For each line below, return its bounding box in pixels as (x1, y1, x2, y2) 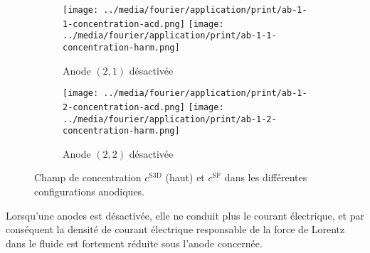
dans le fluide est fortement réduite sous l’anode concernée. (6, 235, 263, 250)
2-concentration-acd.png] (63, 102, 185, 112)
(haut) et (165, 170, 205, 185)
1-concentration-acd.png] (63, 18, 185, 29)
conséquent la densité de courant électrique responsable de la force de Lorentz (6, 222, 345, 237)
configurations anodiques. (34, 184, 145, 199)
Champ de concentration (34, 170, 142, 185)
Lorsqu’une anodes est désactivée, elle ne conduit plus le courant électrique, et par (6, 208, 364, 222)
